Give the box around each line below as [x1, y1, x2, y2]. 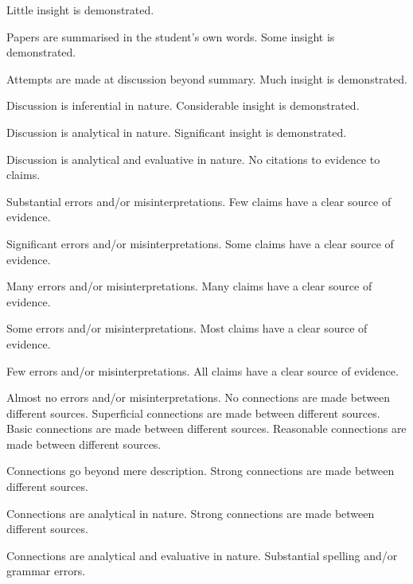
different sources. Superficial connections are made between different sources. [6, 404, 380, 421]
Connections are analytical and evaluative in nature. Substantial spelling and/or [6, 547, 398, 563]
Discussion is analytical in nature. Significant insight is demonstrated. [6, 123, 347, 140]
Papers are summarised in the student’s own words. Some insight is [6, 28, 335, 45]
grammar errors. [6, 563, 86, 579]
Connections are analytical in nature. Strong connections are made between [6, 504, 375, 521]
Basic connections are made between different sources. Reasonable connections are [6, 420, 407, 437]
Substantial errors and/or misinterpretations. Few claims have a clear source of [6, 193, 392, 209]
